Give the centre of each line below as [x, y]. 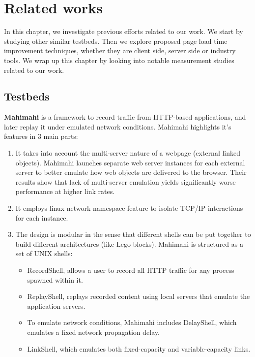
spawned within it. [55, 279]
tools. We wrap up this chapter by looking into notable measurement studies [119, 60]
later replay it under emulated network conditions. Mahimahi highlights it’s [118, 126]
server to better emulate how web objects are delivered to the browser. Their [131, 172]
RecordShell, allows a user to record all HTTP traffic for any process [131, 270]
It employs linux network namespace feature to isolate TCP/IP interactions [129, 208]
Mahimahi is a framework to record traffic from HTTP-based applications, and [125, 117]
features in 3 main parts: [41, 136]
